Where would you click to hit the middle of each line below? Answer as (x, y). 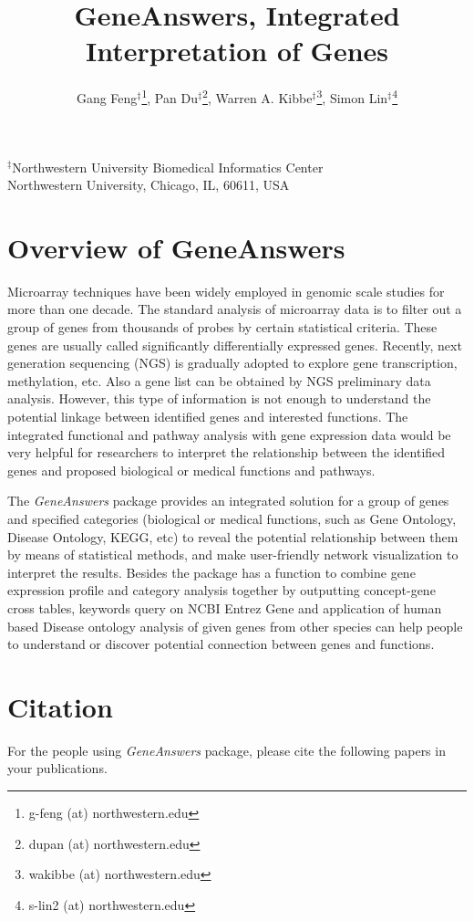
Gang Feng (107, 97)
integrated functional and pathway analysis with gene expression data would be (229, 434)
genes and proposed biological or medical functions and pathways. (191, 470)
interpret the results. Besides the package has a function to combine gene (211, 572)
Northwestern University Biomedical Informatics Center (168, 167)
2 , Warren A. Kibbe (258, 96)
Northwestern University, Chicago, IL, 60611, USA (149, 185)
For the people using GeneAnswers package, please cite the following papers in (227, 750)
